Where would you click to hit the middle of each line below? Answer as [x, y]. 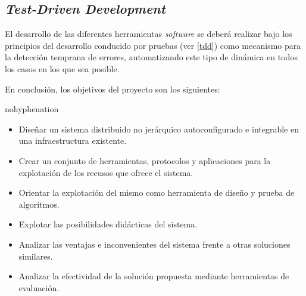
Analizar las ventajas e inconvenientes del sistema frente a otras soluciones [154, 244]
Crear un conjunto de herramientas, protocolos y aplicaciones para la [145, 160]
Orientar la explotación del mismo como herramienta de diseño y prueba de [157, 192]
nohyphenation [32, 109]
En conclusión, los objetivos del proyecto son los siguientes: [113, 89]
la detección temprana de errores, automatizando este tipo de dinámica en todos [151, 57]
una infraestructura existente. [73, 141]
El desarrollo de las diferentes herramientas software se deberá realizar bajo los [149, 34]
